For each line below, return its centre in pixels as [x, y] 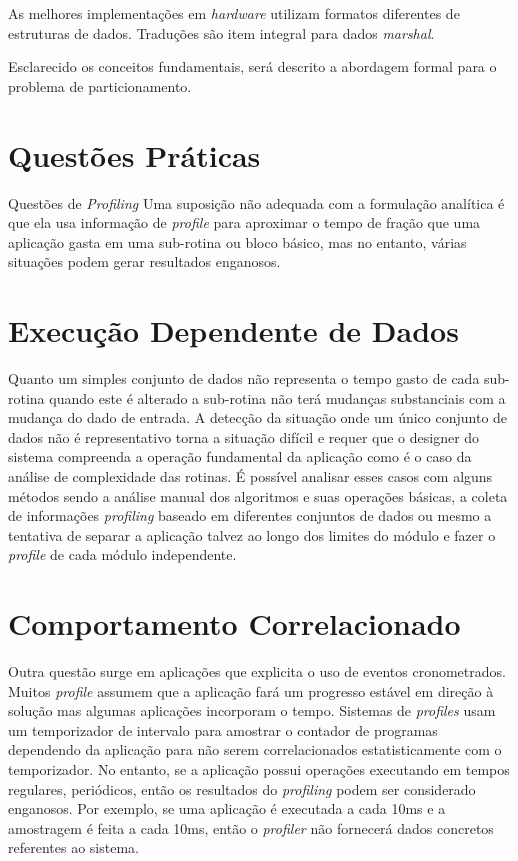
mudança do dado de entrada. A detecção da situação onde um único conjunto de [258, 417]
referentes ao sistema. [73, 847]
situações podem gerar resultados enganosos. [144, 261]
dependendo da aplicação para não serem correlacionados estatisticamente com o [255, 749]
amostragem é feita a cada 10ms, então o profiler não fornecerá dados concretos [251, 827]
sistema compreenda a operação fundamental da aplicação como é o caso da [240, 456]
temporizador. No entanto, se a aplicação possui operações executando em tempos [259, 769]
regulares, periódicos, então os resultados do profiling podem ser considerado [242, 788]
